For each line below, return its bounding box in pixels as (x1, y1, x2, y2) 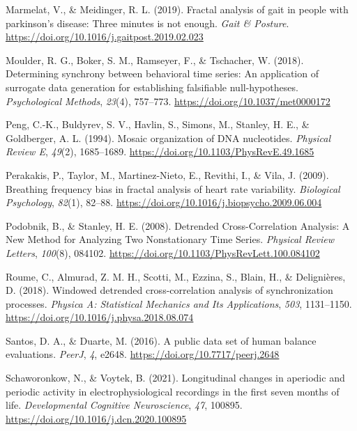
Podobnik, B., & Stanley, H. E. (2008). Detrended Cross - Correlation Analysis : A (6, 218, 350, 233)
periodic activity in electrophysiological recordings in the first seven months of (6, 384, 340, 398)
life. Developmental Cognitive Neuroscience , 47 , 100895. (6, 398, 243, 412)
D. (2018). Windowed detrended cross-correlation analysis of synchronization (6, 283, 333, 297)
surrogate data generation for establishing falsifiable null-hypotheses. (6, 79, 298, 94)
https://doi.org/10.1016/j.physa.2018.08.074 (6, 310, 194, 324)
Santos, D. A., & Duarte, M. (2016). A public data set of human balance (6, 333, 317, 347)
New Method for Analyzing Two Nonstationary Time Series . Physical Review (6, 232, 335, 246)
